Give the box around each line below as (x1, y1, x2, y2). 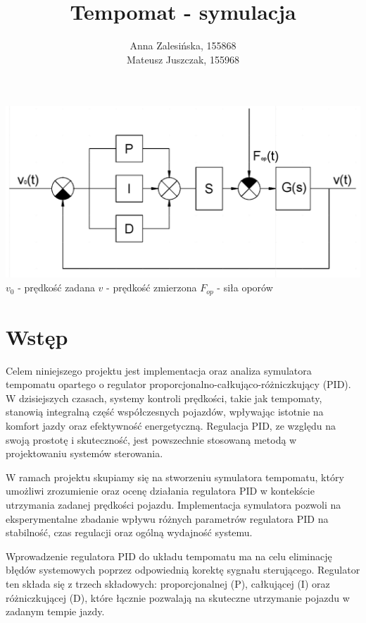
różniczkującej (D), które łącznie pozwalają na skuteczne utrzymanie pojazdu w (6, 590, 350, 605)
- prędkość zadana (18, 280, 95, 295)
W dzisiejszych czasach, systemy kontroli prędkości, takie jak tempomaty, (6, 390, 322, 405)
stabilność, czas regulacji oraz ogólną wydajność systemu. (6, 525, 253, 540)
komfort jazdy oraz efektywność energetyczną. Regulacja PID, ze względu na (6, 418, 336, 433)
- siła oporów (217, 280, 273, 295)
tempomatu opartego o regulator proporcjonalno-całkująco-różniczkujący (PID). (6, 377, 351, 392)
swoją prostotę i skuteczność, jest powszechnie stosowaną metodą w (6, 432, 297, 447)
